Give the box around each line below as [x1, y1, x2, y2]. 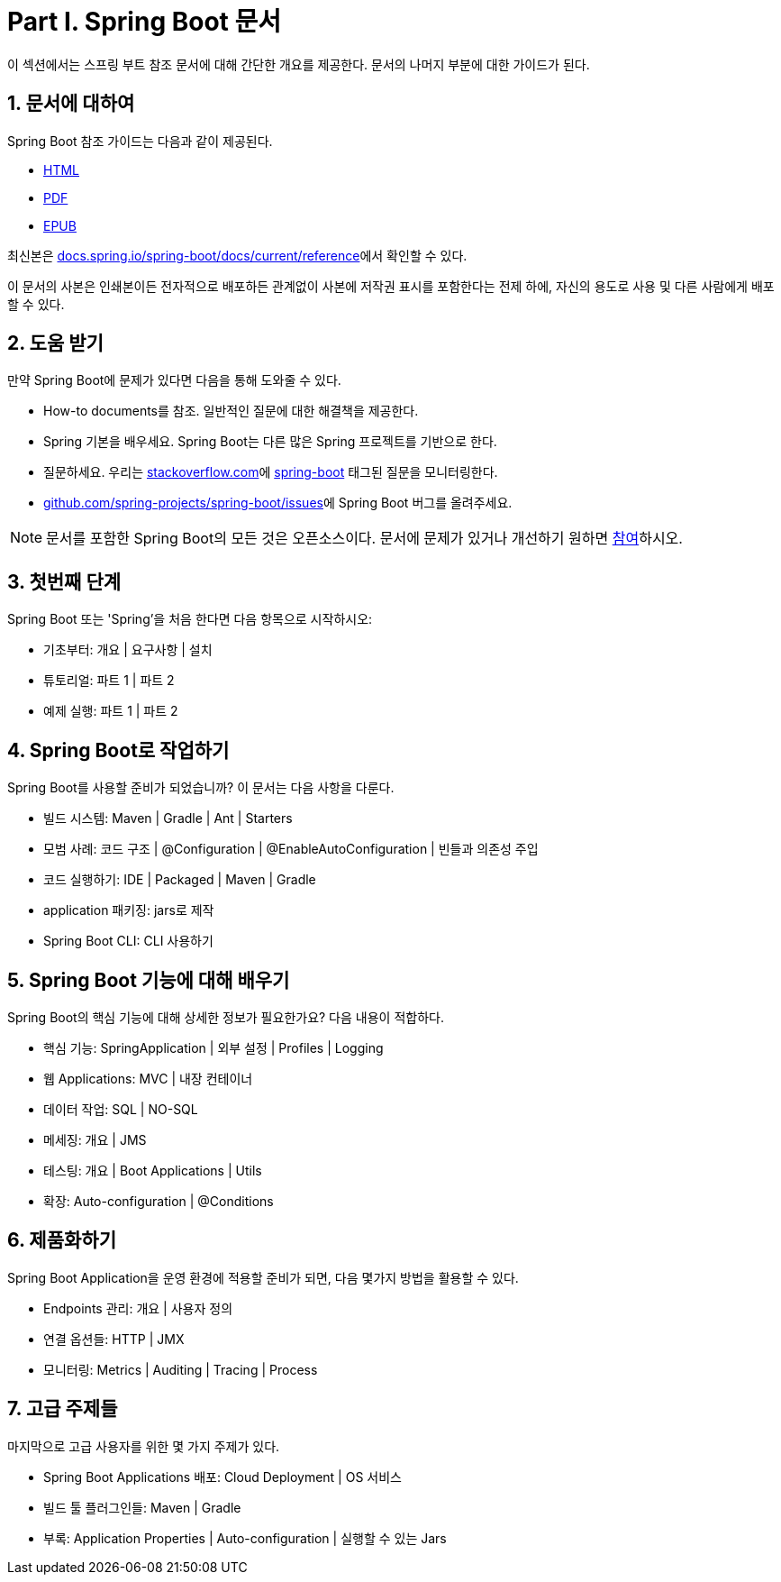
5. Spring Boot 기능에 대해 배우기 [7, 968, 290, 992]
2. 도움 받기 [7, 332, 104, 355]
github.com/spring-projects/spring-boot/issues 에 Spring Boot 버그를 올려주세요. [43, 495, 513, 511]
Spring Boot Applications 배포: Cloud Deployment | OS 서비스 [43, 1468, 402, 1485]
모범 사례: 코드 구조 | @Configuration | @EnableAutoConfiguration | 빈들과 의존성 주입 [43, 841, 539, 857]
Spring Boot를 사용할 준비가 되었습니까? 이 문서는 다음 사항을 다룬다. [7, 780, 395, 796]
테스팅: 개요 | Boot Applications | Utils [43, 1162, 262, 1178]
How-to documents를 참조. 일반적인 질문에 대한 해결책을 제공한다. [43, 403, 419, 419]
